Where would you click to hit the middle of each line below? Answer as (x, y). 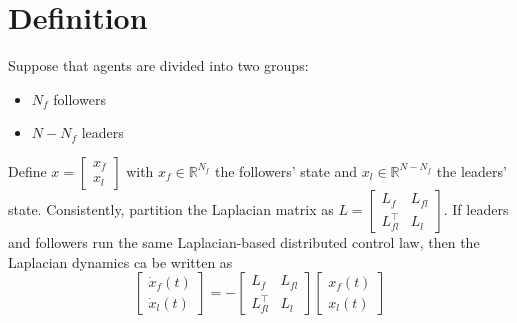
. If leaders (476, 208)
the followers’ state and (286, 170)
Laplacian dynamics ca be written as (120, 261)
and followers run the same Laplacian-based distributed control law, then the (244, 241)
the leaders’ (471, 170)
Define (27, 170)
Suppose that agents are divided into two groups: (158, 65)
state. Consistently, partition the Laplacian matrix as (171, 208)
